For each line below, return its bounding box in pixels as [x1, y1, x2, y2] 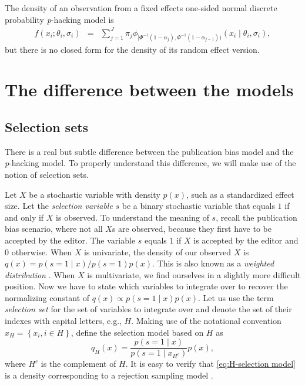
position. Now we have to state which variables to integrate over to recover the [5, 280, 288, 292]
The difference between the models [5, 77, 294, 102]
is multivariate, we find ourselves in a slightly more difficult [87, 268, 301, 281]
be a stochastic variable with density [29, 188, 160, 200]
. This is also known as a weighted [152, 257, 274, 269]
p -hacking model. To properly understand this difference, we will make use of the [5, 157, 296, 169]
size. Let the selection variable [5, 200, 113, 212]
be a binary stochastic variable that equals [122, 200, 275, 212]
